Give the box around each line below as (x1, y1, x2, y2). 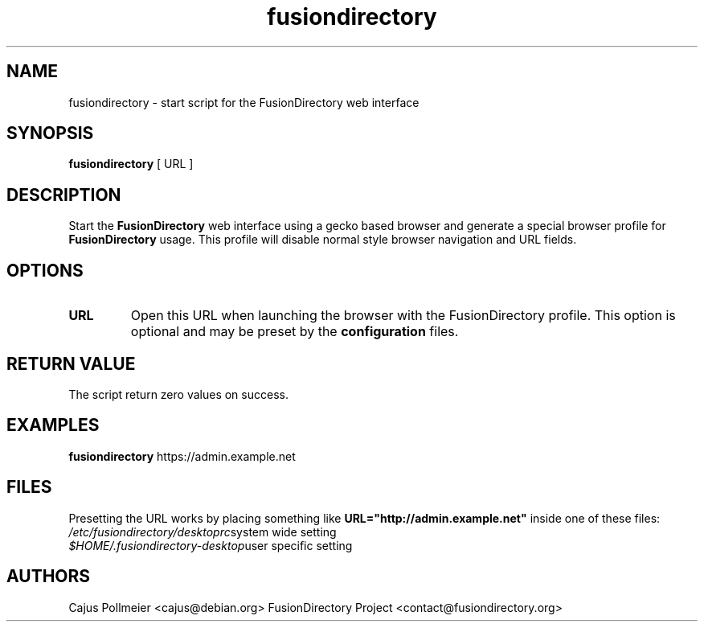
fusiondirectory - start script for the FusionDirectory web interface (68, 95, 420, 109)
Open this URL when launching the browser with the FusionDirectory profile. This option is (130, 307, 676, 324)
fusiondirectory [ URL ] (68, 157, 194, 171)
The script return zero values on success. (68, 387, 289, 401)
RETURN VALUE (6, 353, 136, 374)
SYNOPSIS (6, 123, 94, 144)
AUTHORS (6, 566, 91, 587)
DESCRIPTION (6, 184, 121, 205)
